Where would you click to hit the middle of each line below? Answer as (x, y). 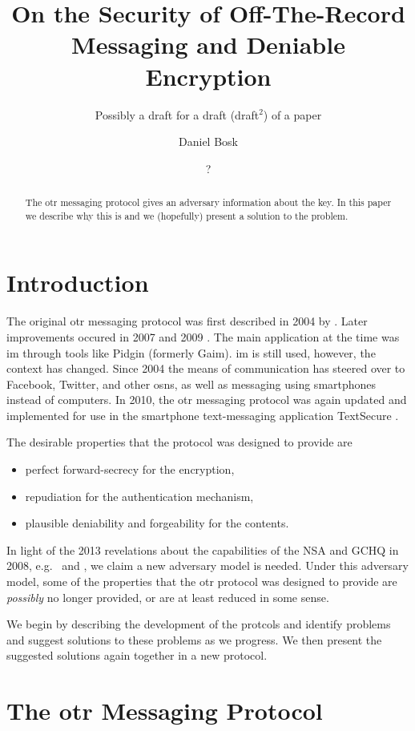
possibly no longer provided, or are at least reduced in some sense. (168, 597)
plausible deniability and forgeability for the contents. (157, 523)
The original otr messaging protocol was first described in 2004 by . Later (187, 321)
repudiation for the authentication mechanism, (139, 496)
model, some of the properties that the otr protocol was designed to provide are (202, 582)
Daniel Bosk (208, 141)
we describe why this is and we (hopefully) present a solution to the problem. (187, 215)
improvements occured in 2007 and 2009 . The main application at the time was (203, 336)
